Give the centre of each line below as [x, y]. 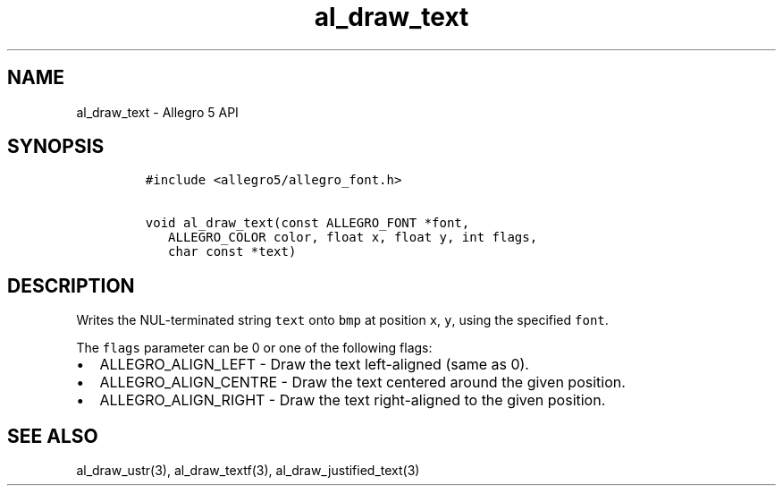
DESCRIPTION [71, 285]
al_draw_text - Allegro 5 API [157, 112]
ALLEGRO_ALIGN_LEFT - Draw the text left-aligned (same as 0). [314, 365]
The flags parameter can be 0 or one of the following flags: [254, 348]
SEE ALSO [53, 436]
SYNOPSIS [56, 147]
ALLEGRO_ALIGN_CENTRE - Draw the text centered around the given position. [362, 382]
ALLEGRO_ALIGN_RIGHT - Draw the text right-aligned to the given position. [353, 400]
